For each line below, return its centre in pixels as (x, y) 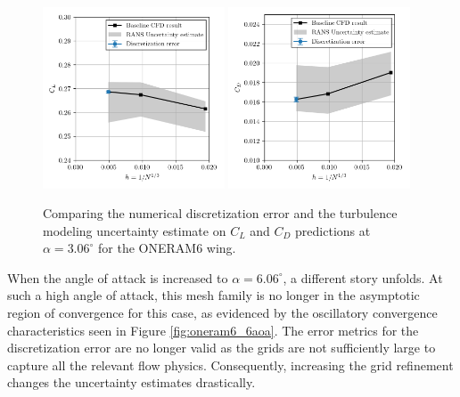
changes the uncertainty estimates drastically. (131, 382)
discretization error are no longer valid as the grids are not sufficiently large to (222, 348)
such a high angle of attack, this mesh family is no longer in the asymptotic (214, 295)
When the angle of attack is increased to (118, 277)
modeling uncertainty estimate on (135, 230)
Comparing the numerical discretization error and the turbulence (220, 213)
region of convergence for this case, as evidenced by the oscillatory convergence (222, 313)
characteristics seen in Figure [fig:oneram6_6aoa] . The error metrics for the (213, 330)
